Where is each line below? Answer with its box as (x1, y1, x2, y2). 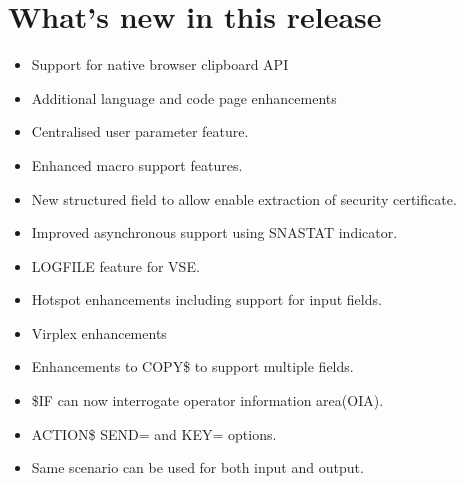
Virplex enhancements (31, 322, 167, 343)
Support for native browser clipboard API (31, 54, 289, 75)
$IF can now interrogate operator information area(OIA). (31, 390, 384, 411)
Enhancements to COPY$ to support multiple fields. (31, 356, 354, 377)
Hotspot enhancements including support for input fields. (31, 289, 382, 310)
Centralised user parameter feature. (31, 121, 249, 142)
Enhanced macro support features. (31, 154, 243, 175)
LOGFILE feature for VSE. (31, 255, 200, 276)
